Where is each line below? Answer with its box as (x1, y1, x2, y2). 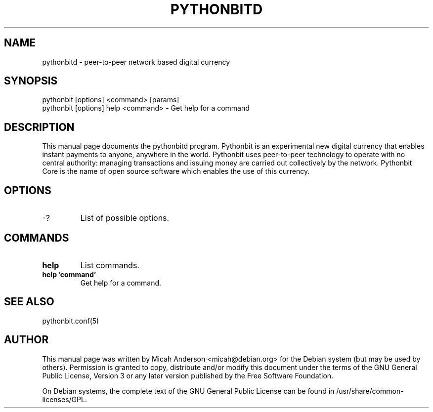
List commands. (80, 260, 139, 270)
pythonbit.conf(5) (42, 316, 99, 325)
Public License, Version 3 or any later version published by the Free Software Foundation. (42, 371, 334, 380)
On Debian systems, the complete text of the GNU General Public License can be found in (42, 386, 335, 395)
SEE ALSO (4, 295, 54, 308)
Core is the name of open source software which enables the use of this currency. (42, 167, 310, 176)
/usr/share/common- (336, 386, 404, 395)
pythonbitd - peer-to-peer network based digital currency (42, 57, 230, 66)
